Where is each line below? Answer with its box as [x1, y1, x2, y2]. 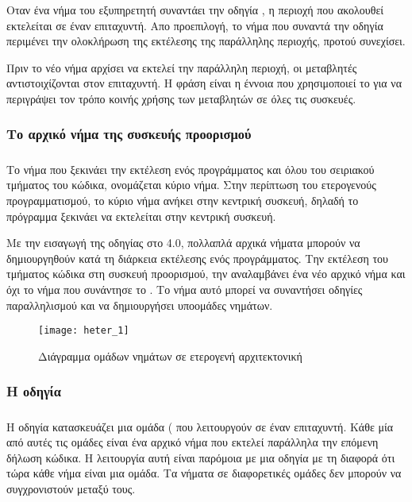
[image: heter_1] [38, 325, 129, 337]
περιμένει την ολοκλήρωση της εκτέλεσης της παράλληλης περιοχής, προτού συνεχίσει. [6, 33, 406, 49]
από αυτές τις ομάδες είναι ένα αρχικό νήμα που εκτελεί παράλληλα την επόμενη [6, 434, 379, 450]
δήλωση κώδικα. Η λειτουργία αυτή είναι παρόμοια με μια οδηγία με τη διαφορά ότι [6, 449, 395, 465]
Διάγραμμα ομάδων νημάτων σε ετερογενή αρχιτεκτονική [38, 347, 302, 364]
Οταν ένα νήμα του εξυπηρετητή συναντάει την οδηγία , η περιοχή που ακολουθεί [6, 2, 384, 17]
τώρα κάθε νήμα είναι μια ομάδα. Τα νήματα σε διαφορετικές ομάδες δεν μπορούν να [6, 465, 402, 481]
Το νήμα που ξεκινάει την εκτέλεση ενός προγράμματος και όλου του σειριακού [6, 160, 375, 177]
